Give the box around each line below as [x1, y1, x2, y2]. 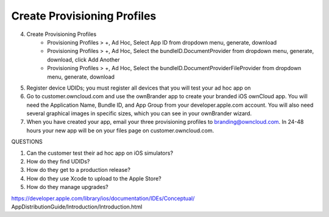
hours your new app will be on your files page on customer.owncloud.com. [26, 127, 214, 134]
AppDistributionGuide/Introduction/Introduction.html [11, 203, 143, 210]
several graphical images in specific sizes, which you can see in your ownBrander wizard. [26, 110, 252, 117]
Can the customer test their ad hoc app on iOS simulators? [26, 149, 174, 157]
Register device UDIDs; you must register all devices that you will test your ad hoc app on [26, 84, 251, 91]
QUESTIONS [11, 138, 43, 146]
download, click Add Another [47, 55, 120, 63]
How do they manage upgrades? [26, 183, 109, 191]
